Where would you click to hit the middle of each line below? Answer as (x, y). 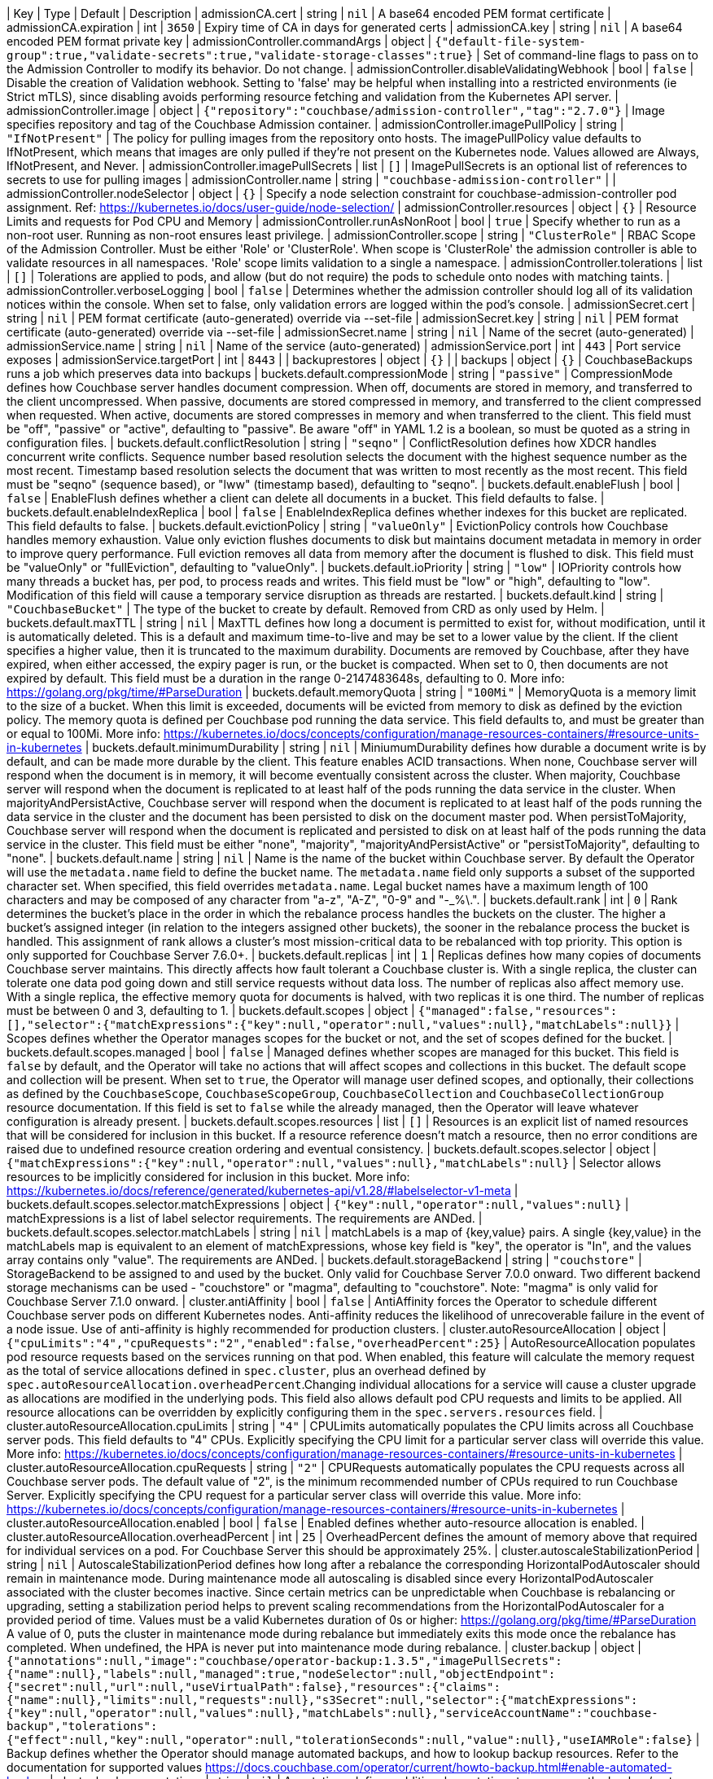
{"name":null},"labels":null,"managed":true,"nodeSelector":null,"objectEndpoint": (281, 1674)
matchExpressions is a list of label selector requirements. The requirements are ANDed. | (245, 1218)
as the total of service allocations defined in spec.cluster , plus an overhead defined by (247, 1370)
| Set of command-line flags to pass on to (587, 55)
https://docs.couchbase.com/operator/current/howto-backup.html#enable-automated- (439, 1767)
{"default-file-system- (510, 42)
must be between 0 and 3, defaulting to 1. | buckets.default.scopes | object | (211, 1010)
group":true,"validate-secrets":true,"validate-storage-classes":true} (240, 55)
